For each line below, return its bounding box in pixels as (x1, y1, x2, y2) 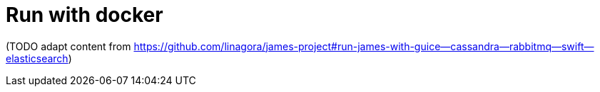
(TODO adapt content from (6, 40, 131, 52)
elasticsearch (6, 52, 68, 64)
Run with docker (6, 3, 163, 27)
